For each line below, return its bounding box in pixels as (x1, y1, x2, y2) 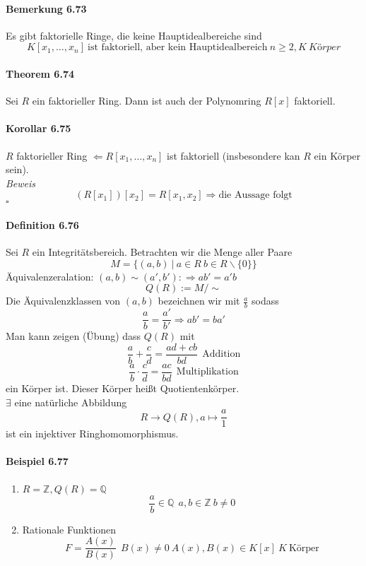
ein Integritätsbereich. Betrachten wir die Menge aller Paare (32, 244, 293, 259)
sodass (252, 293, 279, 308)
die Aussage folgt (218, 190, 293, 201)
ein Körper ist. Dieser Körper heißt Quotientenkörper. (6, 380, 240, 395)
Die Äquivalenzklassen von (6, 293, 121, 308)
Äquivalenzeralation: (6, 269, 94, 283)
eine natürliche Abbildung (14, 394, 127, 409)
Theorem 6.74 (6, 66, 74, 81)
